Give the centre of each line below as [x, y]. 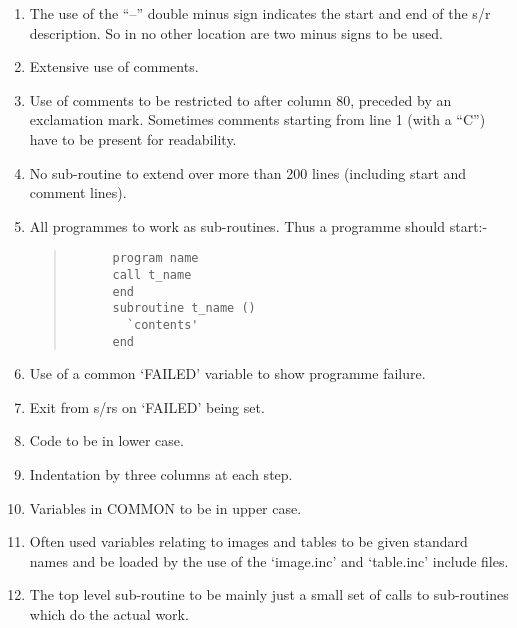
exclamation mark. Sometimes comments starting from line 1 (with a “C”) [257, 119]
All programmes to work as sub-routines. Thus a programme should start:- [258, 225]
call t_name [152, 275]
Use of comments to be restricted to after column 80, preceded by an [240, 99]
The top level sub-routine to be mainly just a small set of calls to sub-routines [269, 594]
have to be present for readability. [133, 138]
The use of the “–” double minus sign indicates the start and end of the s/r [260, 13]
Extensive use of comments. [114, 66]
